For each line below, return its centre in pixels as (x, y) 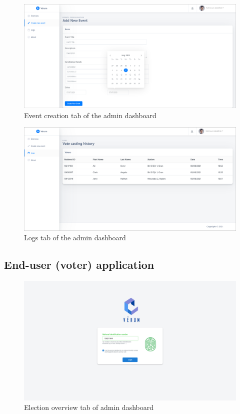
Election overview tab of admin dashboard (89, 407)
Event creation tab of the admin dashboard (90, 115)
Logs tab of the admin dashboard (75, 238)
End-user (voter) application (79, 265)
